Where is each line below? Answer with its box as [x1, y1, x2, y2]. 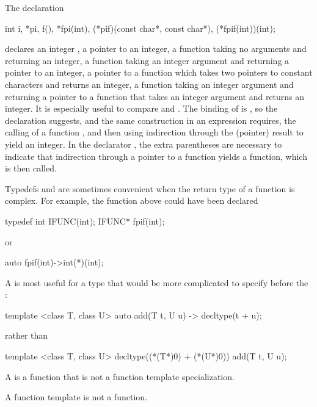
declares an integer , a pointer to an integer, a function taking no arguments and [5, 42, 307, 55]
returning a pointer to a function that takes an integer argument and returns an [5, 90, 305, 103]
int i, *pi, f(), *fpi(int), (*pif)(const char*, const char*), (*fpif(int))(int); [5, 21, 275, 34]
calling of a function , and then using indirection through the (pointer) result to [5, 126, 304, 139]
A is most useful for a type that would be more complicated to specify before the [5, 276, 308, 289]
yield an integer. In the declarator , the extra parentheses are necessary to [5, 137, 282, 150]
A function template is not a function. [5, 391, 148, 403]
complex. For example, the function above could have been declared [5, 194, 258, 207]
